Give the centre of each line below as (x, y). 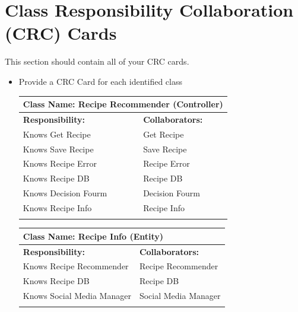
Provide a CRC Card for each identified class (100, 81)
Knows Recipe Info (57, 207)
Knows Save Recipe (58, 149)
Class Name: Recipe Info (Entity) (93, 236)
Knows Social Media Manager (77, 296)
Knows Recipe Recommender (76, 266)
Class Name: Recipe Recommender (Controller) (123, 104)
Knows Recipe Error (60, 163)
